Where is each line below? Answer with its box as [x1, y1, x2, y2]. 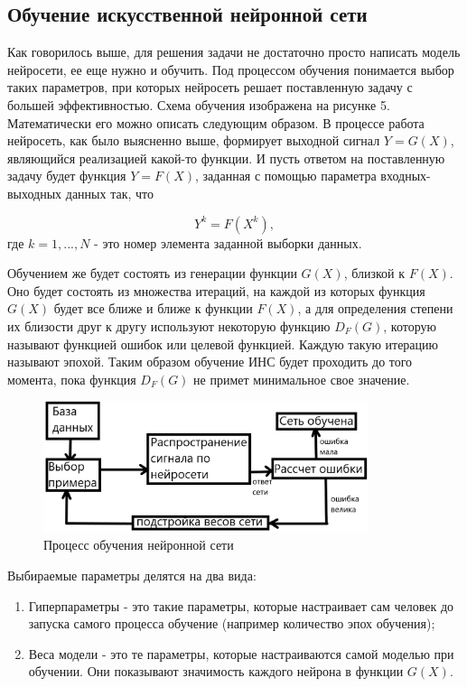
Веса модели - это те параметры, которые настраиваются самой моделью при [28, 644, 454, 663]
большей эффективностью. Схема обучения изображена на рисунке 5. [7, 95, 390, 114]
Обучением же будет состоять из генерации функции [7, 264, 297, 283]
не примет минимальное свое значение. [193, 369, 410, 388]
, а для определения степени [297, 299, 453, 318]
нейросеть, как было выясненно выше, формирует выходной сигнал [7, 131, 380, 150]
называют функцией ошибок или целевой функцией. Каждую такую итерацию [7, 334, 439, 353]
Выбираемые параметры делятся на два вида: [7, 565, 257, 584]
